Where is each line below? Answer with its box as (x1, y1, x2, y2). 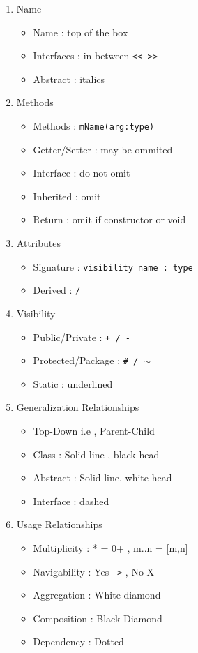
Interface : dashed (33, 493, 109, 508)
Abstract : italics (33, 71, 105, 86)
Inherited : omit (33, 188, 101, 203)
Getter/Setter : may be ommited (33, 142, 173, 156)
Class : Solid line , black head (33, 446, 160, 461)
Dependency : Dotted (33, 634, 124, 649)
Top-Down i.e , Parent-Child (33, 423, 155, 438)
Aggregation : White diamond (33, 587, 161, 602)
